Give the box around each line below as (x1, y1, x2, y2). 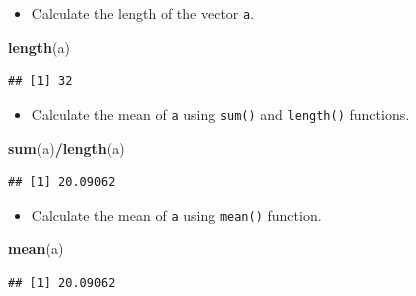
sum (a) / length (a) (8, 137, 125, 158)
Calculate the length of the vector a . (31, 3, 255, 23)
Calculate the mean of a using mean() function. (31, 204, 322, 225)
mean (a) (8, 238, 64, 259)
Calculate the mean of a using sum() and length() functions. (31, 103, 410, 124)
